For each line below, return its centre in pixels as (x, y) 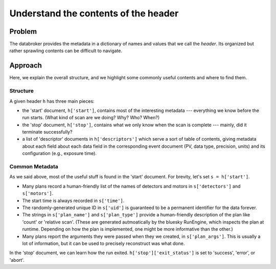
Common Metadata (34, 166)
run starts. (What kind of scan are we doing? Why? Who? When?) (91, 118)
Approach (26, 66)
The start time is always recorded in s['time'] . (73, 200)
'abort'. (17, 260)
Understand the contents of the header (94, 13)
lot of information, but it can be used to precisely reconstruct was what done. (103, 243)
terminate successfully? (47, 132)
